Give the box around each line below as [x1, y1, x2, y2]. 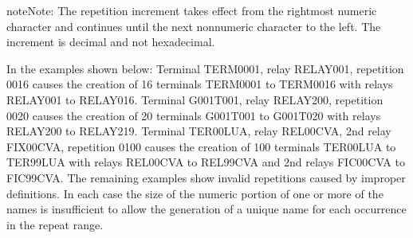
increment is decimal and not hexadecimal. [6, 33, 215, 50]
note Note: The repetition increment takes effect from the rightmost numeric [6, 2, 377, 18]
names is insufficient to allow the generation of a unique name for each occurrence [6, 201, 407, 217]
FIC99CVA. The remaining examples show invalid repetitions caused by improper [6, 169, 406, 185]
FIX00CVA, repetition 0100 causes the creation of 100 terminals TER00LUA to [6, 138, 396, 154]
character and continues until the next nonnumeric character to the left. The [6, 18, 381, 34]
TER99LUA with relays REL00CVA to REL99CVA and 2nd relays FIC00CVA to [6, 154, 405, 170]
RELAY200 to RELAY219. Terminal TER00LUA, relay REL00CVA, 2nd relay [6, 123, 391, 139]
